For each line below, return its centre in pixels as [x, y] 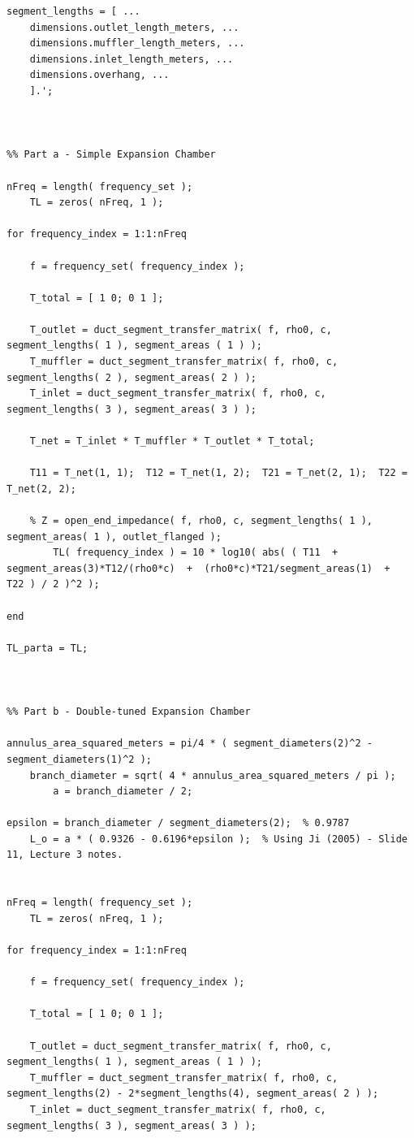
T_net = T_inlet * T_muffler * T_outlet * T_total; [172, 441]
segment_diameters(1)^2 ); [79, 759]
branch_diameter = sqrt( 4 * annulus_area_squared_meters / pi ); [213, 775]
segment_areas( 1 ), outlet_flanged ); [114, 537]
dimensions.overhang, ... [99, 75]
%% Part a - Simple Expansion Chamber [111, 155]
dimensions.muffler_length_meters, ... [137, 43]
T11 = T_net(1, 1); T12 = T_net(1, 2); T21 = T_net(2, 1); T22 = [218, 473]
